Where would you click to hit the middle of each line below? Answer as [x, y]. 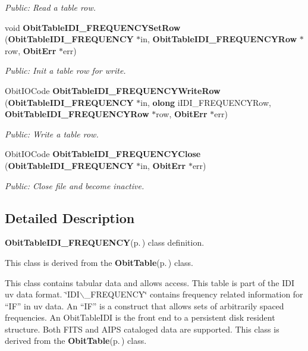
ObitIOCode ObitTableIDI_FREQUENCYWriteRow [113, 90]
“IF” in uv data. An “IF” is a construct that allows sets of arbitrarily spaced [144, 305]
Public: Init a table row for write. [65, 70]
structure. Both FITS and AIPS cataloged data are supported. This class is [142, 329]
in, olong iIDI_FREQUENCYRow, [206, 102]
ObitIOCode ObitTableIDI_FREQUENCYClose [103, 154]
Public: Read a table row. [51, 7]
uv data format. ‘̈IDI [42, 294]
